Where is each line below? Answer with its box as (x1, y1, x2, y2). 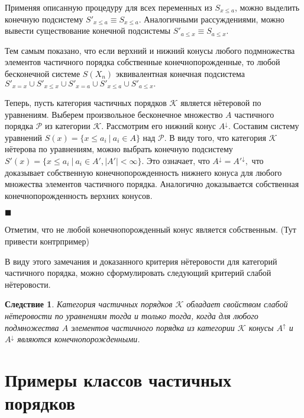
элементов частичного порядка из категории (71, 321, 235, 333)
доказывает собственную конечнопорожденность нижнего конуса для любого (5, 166, 282, 178)
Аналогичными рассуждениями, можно (144, 12, 284, 25)
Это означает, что (147, 154, 210, 166)
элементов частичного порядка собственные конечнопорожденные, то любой (5, 56, 280, 68)
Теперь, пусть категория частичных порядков (5, 97, 167, 109)
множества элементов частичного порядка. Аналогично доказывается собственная (5, 178, 299, 190)
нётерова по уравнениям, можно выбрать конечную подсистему (5, 143, 233, 155)
